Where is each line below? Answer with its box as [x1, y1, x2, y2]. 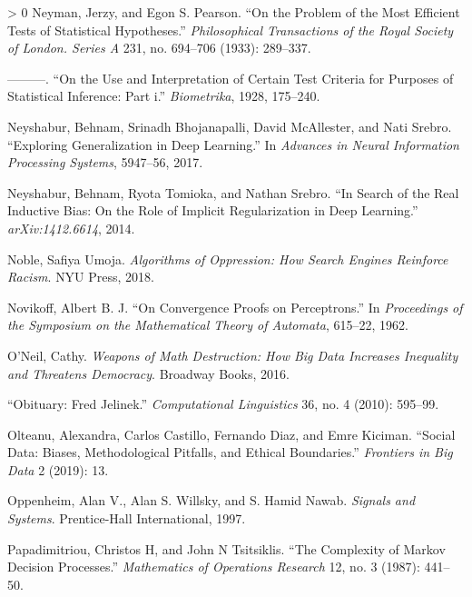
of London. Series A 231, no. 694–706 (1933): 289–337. [7, 38, 311, 57]
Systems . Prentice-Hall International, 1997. [7, 509, 246, 528]
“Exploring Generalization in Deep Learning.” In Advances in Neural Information [7, 134, 459, 154]
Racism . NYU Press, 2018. [7, 267, 155, 286]
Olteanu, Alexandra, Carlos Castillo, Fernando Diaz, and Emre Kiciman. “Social [7, 424, 456, 443]
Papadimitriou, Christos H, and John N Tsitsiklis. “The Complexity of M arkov [7, 539, 446, 558]
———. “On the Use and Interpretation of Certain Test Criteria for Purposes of [7, 68, 454, 87]
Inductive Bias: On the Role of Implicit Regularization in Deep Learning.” [7, 201, 418, 220]
